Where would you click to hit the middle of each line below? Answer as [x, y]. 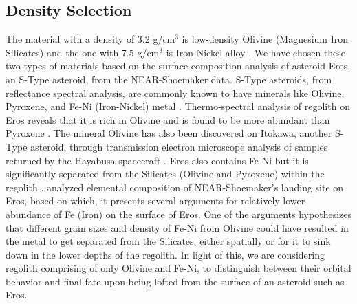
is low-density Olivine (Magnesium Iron [265, 39]
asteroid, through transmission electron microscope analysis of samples [179, 146]
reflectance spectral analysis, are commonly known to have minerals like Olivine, [175, 93]
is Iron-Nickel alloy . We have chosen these [256, 52]
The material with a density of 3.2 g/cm [90, 39]
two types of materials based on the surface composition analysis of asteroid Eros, [178, 66]
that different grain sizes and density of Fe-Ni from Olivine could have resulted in [177, 227]
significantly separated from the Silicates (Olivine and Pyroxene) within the [165, 174]
